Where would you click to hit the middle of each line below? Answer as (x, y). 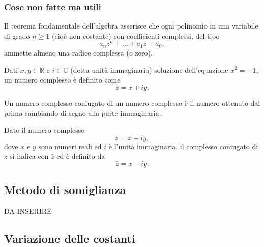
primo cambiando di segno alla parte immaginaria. (83, 113)
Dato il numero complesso (45, 130)
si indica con (29, 156)
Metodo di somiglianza (65, 190)
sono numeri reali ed (70, 146)
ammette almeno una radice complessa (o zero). (78, 52)
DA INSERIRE (28, 211)
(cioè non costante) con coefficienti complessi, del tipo (136, 35)
